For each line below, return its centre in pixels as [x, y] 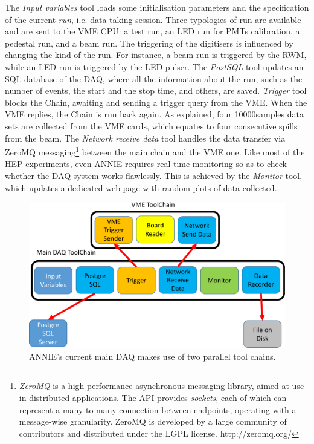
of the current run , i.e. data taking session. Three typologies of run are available [153, 19]
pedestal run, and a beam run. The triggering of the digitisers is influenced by [149, 43]
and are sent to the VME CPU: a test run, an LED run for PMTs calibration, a [152, 31]
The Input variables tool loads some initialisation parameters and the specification [157, 7]
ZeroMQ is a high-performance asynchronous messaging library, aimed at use [162, 386]
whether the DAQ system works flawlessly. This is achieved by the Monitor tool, [154, 175]
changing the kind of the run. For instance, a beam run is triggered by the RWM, [156, 55]
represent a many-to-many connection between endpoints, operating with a [158, 409]
